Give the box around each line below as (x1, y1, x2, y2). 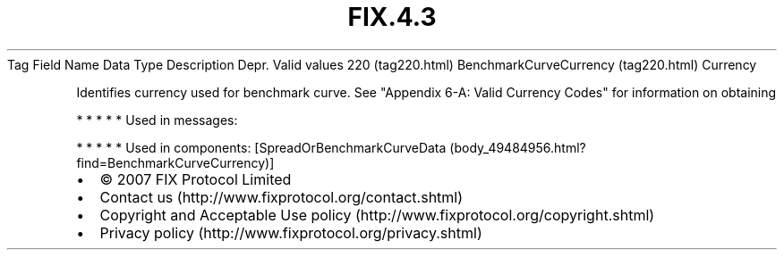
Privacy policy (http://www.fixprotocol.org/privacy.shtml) (99, 223, 482, 242)
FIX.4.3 (347, 2, 437, 32)
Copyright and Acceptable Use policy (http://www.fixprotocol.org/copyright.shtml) (99, 205, 655, 224)
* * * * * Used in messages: (76, 112, 238, 128)
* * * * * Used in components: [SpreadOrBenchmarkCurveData (76, 139, 447, 155)
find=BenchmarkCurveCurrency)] (76, 154, 275, 170)
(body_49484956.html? (449, 139, 586, 155)
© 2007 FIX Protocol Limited (99, 170, 292, 188)
